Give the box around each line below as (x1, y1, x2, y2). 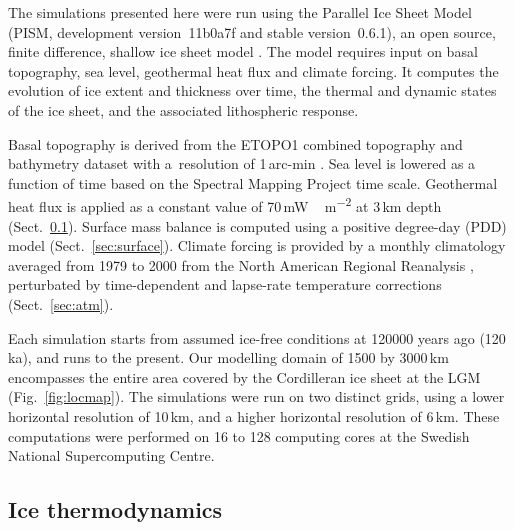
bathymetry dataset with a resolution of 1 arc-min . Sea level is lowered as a (8, 153, 476, 174)
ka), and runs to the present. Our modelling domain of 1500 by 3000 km (8, 347, 449, 368)
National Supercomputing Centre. (8, 445, 215, 466)
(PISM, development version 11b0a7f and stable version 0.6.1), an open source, (8, 21, 496, 42)
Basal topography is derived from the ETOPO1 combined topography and (8, 133, 463, 154)
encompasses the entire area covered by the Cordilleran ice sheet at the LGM (8, 366, 481, 387)
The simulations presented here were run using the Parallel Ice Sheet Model (8, 2, 472, 22)
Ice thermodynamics (8, 494, 223, 525)
